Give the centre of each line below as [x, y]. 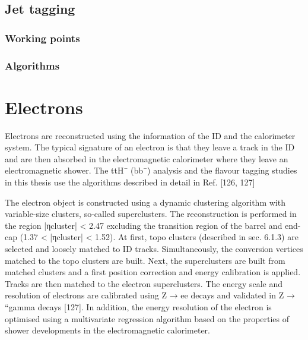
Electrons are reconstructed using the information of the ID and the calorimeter [150, 135]
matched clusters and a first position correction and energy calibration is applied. [153, 272]
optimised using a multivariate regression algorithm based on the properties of [147, 318]
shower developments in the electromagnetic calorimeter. [107, 330]
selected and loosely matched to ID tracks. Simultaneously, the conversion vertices [154, 248]
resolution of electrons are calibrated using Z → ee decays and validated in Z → [150, 295]
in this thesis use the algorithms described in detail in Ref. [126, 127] [130, 182]
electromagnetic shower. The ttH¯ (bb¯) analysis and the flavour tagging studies [151, 170]
